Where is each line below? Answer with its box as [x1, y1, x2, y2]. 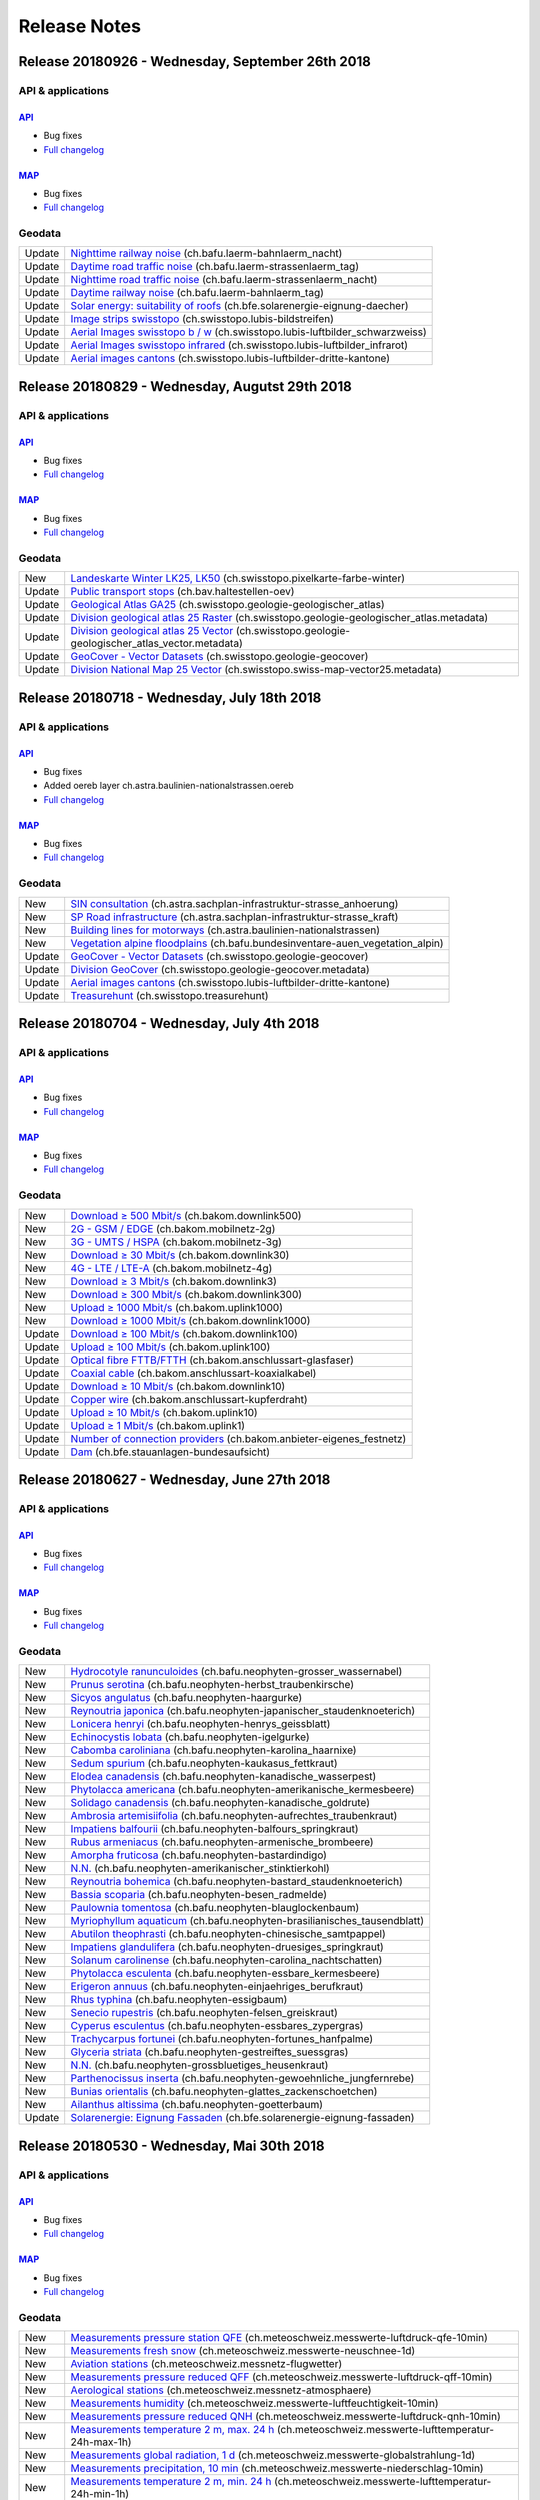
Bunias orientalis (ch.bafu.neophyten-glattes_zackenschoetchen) [70, 2085, 378, 2099]
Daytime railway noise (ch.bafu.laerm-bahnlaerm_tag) [70, 286, 325, 300]
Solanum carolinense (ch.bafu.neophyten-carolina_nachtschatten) [70, 1953, 383, 1967]
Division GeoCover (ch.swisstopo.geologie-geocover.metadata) [70, 962, 370, 976]
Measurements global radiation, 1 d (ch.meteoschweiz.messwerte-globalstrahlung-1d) [70, 2448, 476, 2462]
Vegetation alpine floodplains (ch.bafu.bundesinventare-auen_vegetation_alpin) [70, 936, 444, 950]
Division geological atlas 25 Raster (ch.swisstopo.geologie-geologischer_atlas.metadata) [70, 611, 489, 625]
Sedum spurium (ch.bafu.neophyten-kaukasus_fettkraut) [70, 1756, 339, 1770]
